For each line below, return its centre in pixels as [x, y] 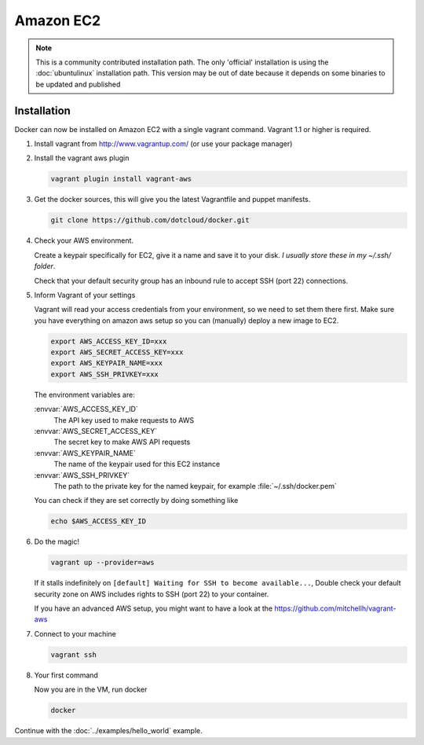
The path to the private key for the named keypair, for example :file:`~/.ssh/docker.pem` [196, 486]
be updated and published [78, 84]
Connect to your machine [75, 633]
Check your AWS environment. [84, 240]
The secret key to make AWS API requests [122, 442]
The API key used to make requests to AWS [124, 420]
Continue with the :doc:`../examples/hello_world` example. [109, 731]
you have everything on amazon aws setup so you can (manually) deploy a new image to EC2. [186, 320]
